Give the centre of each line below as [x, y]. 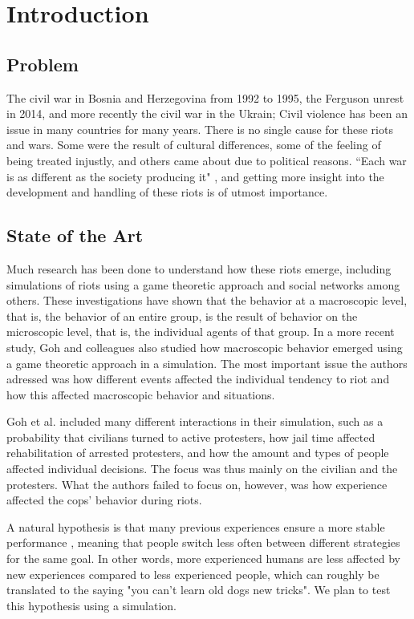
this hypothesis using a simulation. [91, 605]
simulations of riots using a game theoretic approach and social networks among [203, 284]
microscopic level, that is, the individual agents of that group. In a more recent [201, 332]
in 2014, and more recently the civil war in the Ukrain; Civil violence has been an [207, 113]
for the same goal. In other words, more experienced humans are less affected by [203, 558]
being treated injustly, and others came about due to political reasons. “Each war [207, 160]
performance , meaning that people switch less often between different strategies [203, 542]
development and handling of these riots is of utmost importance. [167, 192]
